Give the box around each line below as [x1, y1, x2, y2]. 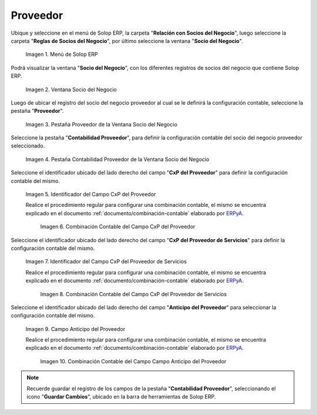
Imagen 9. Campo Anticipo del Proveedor [25, 325, 126, 332]
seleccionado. [11, 142, 45, 149]
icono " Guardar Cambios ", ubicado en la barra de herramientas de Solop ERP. [26, 393, 217, 400]
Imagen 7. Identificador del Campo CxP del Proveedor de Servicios [25, 258, 187, 265]
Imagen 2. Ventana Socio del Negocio [25, 86, 117, 93]
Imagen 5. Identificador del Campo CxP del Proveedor [25, 191, 156, 198]
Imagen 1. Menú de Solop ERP [25, 51, 98, 58]
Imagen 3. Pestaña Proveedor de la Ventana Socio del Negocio [25, 121, 177, 128]
